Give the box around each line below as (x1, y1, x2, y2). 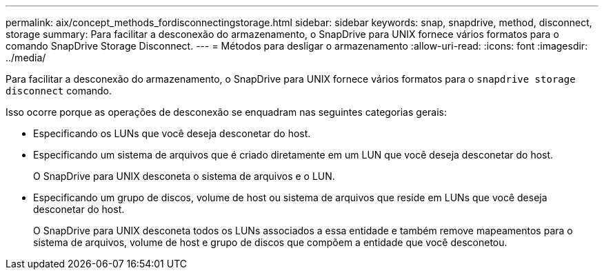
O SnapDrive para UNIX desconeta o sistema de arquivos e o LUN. (33, 170, 335, 182)
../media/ (6, 52, 46, 63)
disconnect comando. (6, 85, 112, 96)
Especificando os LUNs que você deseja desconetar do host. (33, 128, 311, 139)
